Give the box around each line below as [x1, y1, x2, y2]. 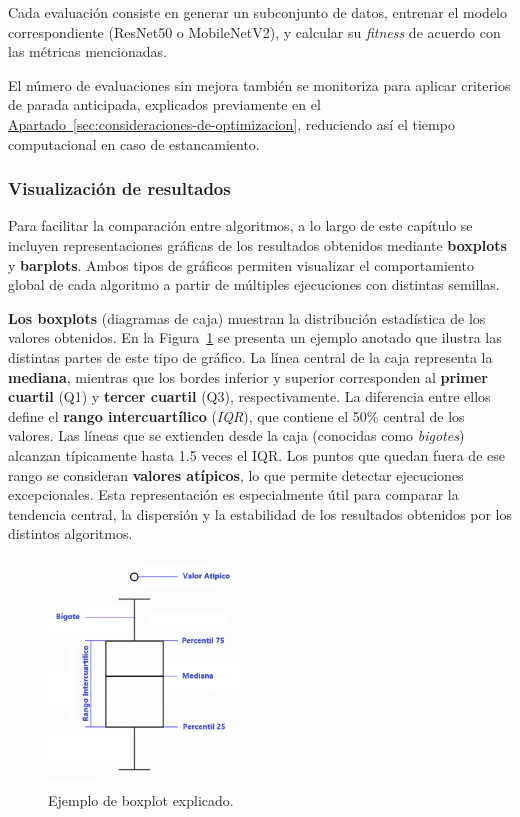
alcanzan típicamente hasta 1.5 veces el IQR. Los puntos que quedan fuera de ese [8, 444, 505, 465]
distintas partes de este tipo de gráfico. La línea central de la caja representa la [8, 346, 493, 367]
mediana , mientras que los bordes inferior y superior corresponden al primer [8, 366, 488, 387]
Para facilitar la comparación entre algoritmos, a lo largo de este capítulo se [8, 215, 473, 236]
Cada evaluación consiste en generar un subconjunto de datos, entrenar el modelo [8, 2, 508, 22]
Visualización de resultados [8, 176, 231, 201]
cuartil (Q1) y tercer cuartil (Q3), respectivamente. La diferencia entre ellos [8, 386, 491, 407]
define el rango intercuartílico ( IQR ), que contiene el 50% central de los [8, 405, 465, 426]
